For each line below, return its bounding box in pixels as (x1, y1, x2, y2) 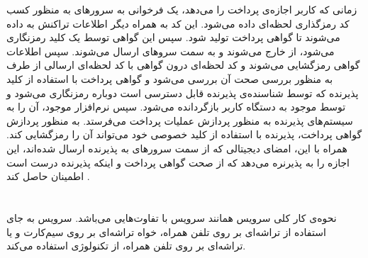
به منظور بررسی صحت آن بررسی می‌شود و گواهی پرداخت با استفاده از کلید (6, 71, 333, 86)
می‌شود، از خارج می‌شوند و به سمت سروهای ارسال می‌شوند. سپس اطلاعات (6, 43, 335, 58)
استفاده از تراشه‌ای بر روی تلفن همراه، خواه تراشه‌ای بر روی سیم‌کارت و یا (6, 224, 326, 239)
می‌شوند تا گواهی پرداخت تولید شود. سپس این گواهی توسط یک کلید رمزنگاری (6, 30, 340, 45)
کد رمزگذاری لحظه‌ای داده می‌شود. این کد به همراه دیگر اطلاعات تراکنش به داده (6, 16, 350, 30)
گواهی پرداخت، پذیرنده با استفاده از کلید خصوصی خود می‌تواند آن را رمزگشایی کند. (6, 127, 362, 142)
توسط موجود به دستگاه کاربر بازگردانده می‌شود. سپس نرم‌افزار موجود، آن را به (6, 99, 346, 114)
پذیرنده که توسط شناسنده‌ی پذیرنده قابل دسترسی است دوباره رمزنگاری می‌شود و (6, 85, 359, 100)
